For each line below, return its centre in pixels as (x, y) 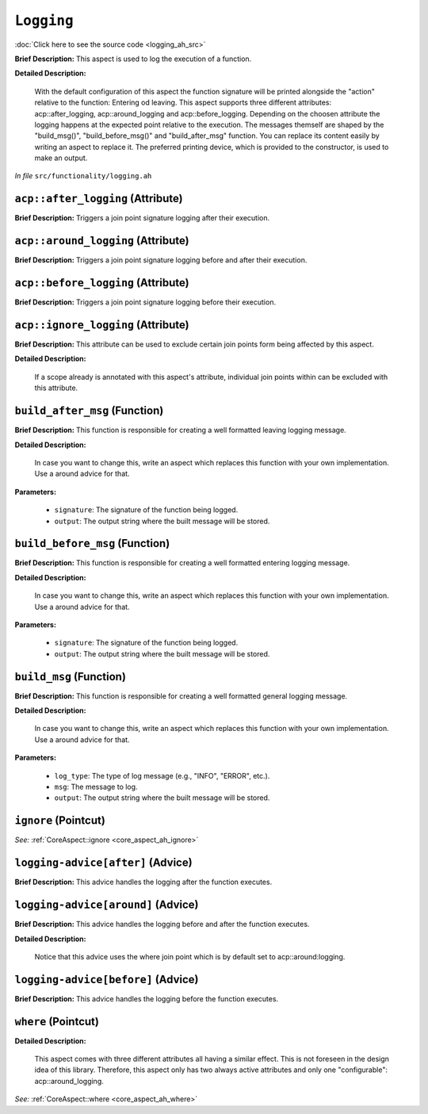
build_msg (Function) (71, 677)
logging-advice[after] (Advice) (104, 863)
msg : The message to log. (96, 787)
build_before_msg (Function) (92, 544)
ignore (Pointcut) (60, 821)
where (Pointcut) (57, 1022)
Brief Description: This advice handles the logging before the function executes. (147, 998)
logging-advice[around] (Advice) (107, 905)
